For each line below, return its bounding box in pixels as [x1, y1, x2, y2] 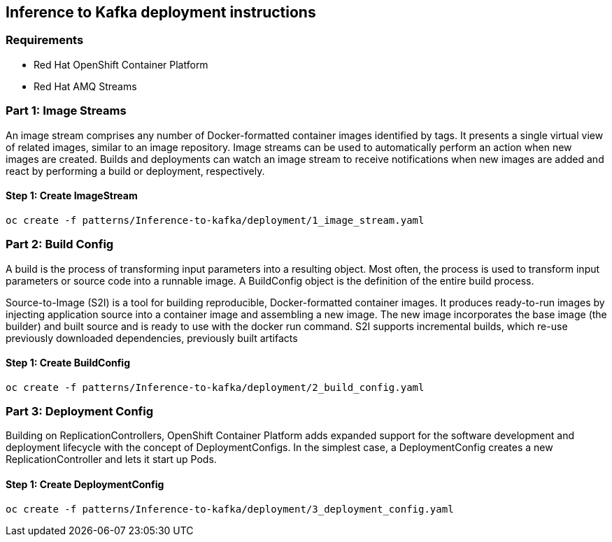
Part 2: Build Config [6, 237, 114, 252]
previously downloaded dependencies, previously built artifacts [6, 331, 298, 344]
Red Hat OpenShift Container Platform [34, 58, 208, 71]
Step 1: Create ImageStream [6, 190, 138, 202]
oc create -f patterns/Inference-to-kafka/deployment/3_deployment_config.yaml [6, 503, 454, 515]
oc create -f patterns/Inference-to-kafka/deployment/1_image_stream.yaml [6, 214, 425, 226]
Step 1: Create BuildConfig [6, 357, 131, 369]
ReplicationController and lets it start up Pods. [6, 453, 217, 466]
